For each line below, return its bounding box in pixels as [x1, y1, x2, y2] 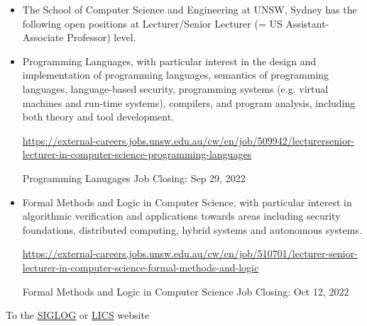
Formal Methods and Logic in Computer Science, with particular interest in [22, 194, 352, 209]
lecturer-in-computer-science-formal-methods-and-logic [22, 259, 259, 274]
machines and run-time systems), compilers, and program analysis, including [22, 95, 356, 110]
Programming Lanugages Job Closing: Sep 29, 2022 [22, 170, 246, 185]
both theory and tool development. [22, 109, 174, 124]
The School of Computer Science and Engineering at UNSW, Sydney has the [22, 2, 357, 16]
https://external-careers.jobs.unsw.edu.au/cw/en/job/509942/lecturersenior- [22, 133, 355, 147]
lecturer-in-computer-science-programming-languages [22, 147, 252, 162]
